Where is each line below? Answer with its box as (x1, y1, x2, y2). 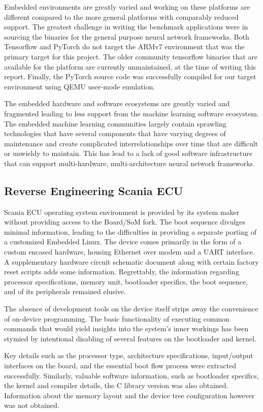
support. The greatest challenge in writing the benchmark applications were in (4, 21, 248, 32)
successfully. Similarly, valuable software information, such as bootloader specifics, (4, 370, 259, 381)
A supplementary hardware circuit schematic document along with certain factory (4, 256, 259, 267)
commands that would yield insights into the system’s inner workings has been (4, 323, 249, 334)
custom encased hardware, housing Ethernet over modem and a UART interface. (4, 246, 255, 257)
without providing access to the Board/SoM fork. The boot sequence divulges (4, 216, 246, 227)
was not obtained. (4, 400, 59, 410)
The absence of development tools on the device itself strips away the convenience (4, 303, 258, 314)
